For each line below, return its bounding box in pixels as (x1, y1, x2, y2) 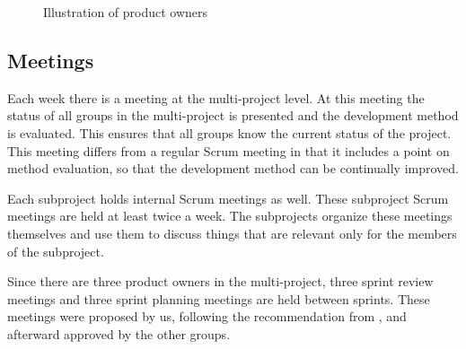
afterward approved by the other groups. (7, 324, 231, 343)
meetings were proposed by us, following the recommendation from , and (7, 307, 407, 326)
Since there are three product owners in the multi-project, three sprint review (7, 272, 434, 291)
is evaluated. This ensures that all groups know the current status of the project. (7, 123, 452, 142)
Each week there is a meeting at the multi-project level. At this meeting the (7, 88, 425, 107)
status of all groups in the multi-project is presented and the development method (7, 106, 459, 125)
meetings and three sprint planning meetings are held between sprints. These (7, 289, 430, 308)
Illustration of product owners (43, 3, 208, 21)
